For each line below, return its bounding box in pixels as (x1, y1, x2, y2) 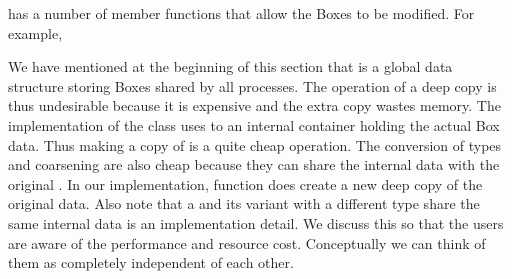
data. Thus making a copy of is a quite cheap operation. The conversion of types (8, 134, 502, 155)
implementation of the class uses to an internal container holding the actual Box (8, 114, 500, 135)
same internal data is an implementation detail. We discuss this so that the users (8, 212, 504, 233)
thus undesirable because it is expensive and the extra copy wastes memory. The (8, 95, 501, 116)
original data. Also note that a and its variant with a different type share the (8, 193, 480, 214)
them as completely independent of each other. (8, 252, 294, 273)
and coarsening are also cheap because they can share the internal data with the (8, 154, 500, 175)
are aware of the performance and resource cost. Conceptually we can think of (8, 232, 486, 253)
